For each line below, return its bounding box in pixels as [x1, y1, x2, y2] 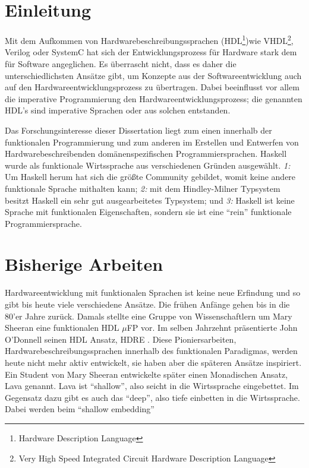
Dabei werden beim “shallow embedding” [5, 403, 154, 415]
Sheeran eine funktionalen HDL [5, 321, 119, 334]
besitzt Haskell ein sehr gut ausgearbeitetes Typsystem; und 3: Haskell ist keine [5, 194, 295, 206]
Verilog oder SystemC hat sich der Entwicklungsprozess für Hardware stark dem [5, 46, 297, 58]
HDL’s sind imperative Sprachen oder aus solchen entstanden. [5, 104, 231, 116]
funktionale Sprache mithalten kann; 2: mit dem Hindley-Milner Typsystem [5, 182, 280, 194]
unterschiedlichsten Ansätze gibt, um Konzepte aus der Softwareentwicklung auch [5, 69, 302, 81]
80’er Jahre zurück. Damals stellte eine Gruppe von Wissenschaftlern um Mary [5, 309, 292, 322]
